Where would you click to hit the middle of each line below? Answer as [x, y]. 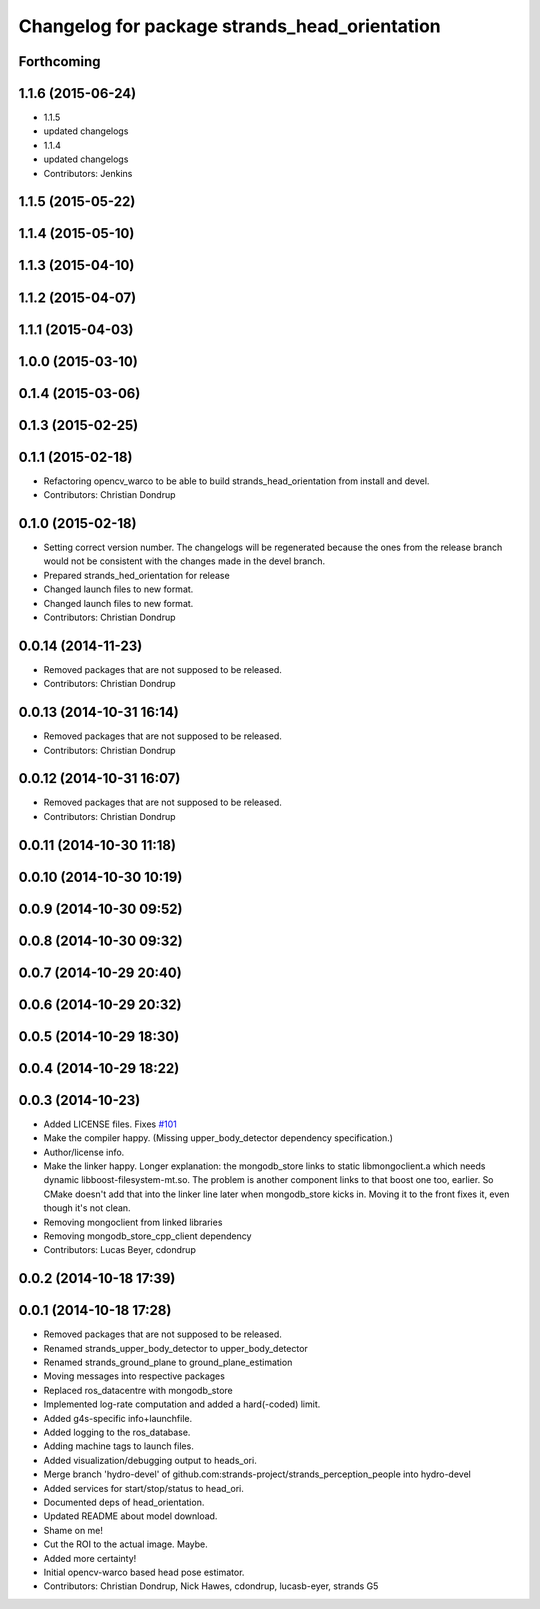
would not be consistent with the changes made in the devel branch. [184, 561]
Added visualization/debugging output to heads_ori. [150, 1460]
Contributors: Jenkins [88, 173]
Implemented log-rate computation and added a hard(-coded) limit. [182, 1404]
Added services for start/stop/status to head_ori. [143, 1488]
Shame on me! [73, 1530]
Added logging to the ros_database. [117, 1432]
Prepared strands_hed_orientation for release [136, 575]
